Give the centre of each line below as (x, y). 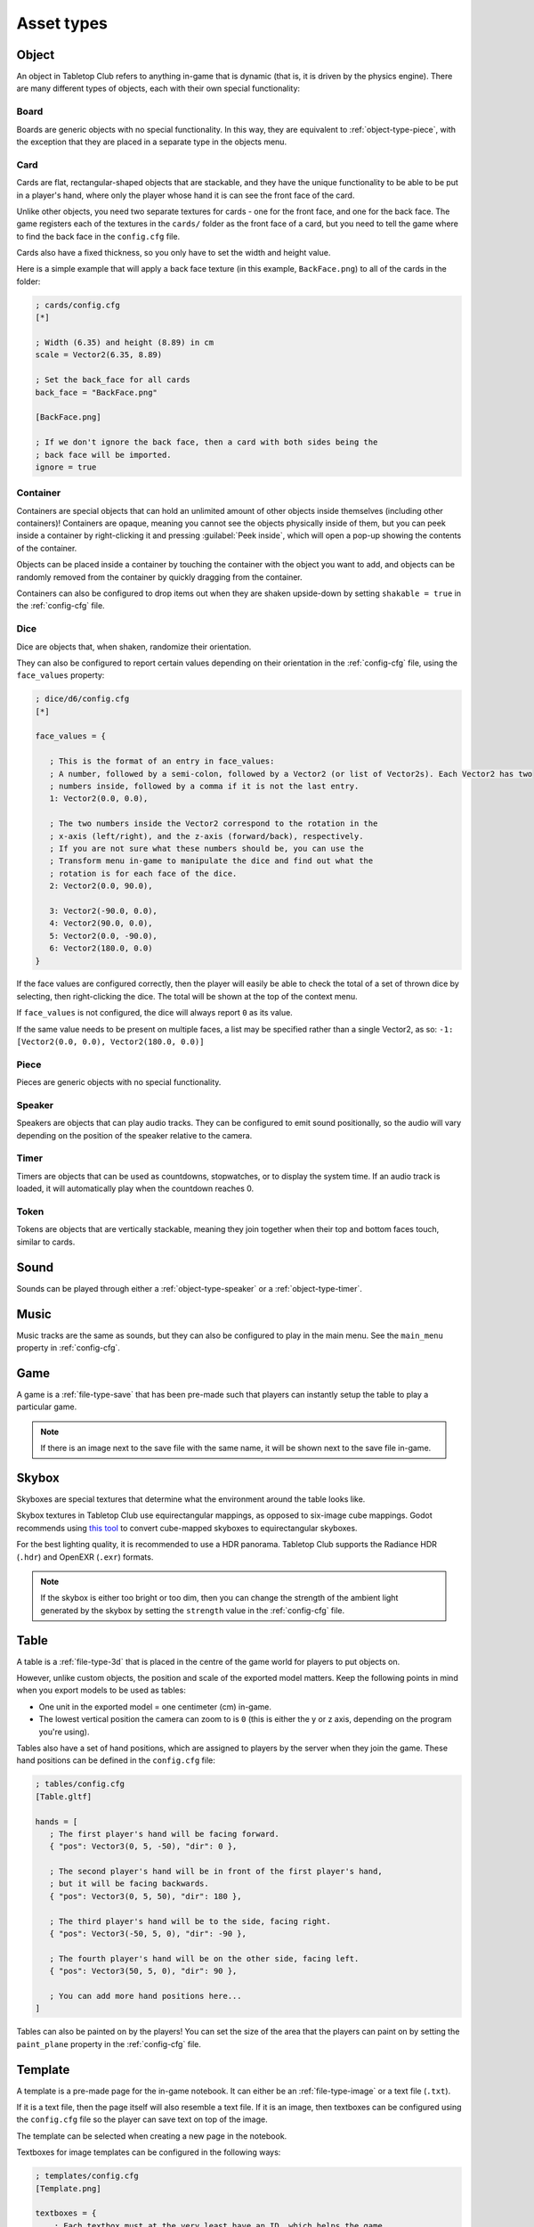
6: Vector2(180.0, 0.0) (101, 948)
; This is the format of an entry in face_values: (162, 761)
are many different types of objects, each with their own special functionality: (158, 88)
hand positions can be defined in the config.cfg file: (116, 1760)
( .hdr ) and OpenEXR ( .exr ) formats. (85, 1557)
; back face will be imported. (104, 455)
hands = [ (57, 1821)
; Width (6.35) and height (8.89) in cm (124, 343)
